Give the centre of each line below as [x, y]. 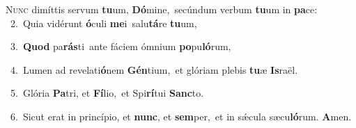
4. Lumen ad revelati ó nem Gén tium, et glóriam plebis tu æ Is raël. [154, 69]
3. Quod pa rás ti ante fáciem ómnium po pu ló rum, [121, 46]
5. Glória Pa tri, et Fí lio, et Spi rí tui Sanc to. [107, 93]
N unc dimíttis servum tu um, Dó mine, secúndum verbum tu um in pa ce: [162, 9]
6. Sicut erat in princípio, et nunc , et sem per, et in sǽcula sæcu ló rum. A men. [181, 116]
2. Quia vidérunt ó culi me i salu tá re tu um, [103, 23]
